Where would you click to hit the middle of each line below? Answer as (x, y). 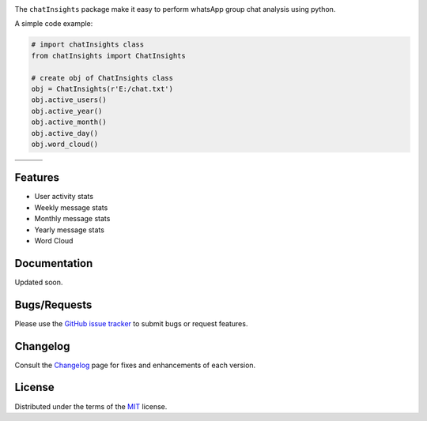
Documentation (54, 263)
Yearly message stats (69, 230)
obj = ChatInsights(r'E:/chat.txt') (102, 88)
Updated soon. (39, 282)
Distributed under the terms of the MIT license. (91, 406)
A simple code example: (54, 24)
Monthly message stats (72, 219)
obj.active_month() (69, 122)
